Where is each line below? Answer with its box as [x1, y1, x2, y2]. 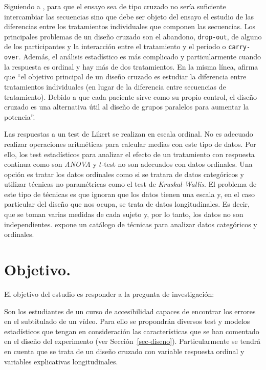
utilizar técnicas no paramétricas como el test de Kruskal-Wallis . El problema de [4, 179, 257, 189]
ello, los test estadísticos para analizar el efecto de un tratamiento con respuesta [4, 148, 255, 159]
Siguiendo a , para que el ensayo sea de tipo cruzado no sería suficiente [4, 1, 226, 11]
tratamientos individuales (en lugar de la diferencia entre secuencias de [4, 81, 226, 92]
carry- [228, 43, 251, 51]
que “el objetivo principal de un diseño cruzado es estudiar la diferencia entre [4, 71, 247, 82]
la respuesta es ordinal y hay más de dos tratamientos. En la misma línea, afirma [4, 61, 258, 72]
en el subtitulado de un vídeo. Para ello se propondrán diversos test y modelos [4, 316, 250, 327]
